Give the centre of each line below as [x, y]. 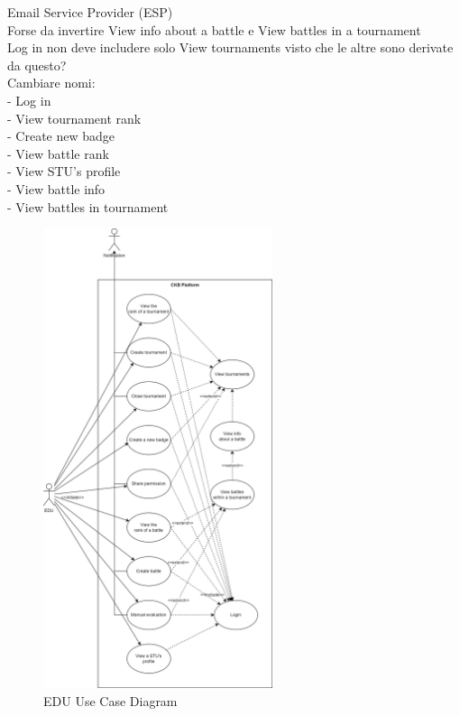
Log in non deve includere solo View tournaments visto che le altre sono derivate [230, 47]
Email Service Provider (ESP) [90, 12]
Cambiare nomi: [51, 83]
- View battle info [56, 188]
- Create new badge [61, 136]
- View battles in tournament [88, 206]
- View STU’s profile [64, 171]
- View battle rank [58, 153]
